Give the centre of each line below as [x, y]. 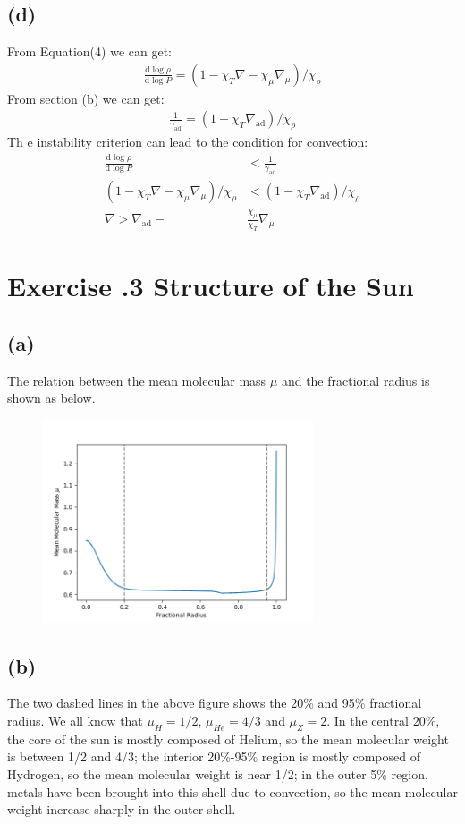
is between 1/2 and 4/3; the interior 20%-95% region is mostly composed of [214, 756]
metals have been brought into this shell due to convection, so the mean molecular [232, 791]
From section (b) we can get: [86, 98]
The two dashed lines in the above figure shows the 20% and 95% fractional [215, 703]
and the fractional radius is [355, 380]
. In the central [368, 720]
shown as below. [51, 398]
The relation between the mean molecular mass [137, 380]
